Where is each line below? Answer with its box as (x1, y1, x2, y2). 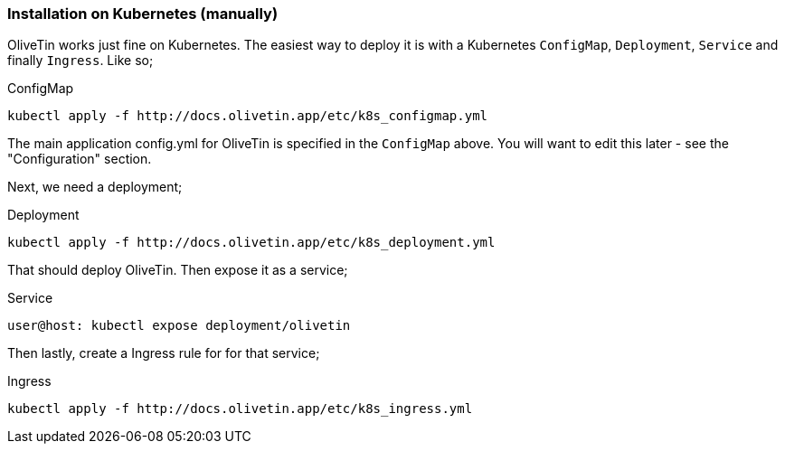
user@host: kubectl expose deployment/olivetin (7, 318, 351, 334)
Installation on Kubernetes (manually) (7, 5, 279, 23)
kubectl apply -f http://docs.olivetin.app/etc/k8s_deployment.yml (7, 235, 496, 250)
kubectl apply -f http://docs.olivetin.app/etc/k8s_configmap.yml (7, 108, 488, 124)
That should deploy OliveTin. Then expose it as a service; (7, 262, 348, 278)
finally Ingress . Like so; (7, 52, 154, 69)
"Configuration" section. (7, 151, 152, 167)
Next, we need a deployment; (7, 179, 183, 195)
